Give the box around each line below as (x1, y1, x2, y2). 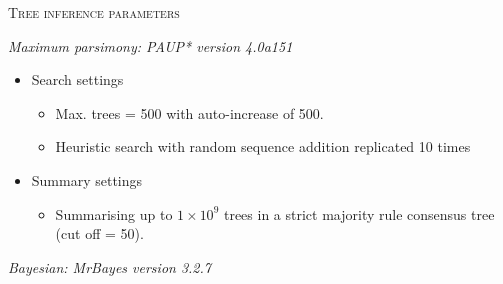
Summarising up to (55, 203, 173, 224)
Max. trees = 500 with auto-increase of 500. (55, 102, 324, 123)
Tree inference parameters (8, 2, 180, 22)
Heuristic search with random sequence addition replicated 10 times (55, 136, 471, 157)
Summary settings (31, 169, 143, 190)
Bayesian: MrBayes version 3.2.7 (8, 256, 211, 277)
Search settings (31, 69, 124, 90)
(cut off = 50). (55, 223, 144, 244)
